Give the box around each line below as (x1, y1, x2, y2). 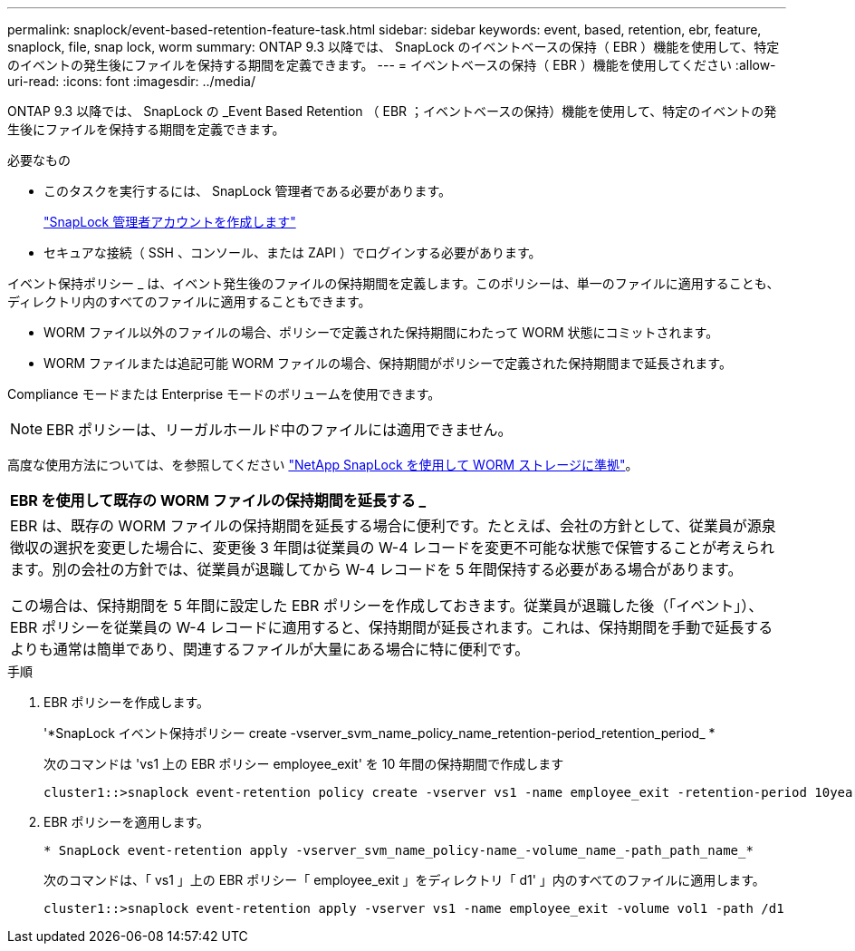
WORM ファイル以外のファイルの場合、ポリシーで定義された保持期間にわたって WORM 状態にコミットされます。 (43, 325, 719, 340)
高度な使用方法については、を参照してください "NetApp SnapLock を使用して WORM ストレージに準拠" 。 (7, 457, 639, 472)
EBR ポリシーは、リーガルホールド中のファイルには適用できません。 (46, 421, 513, 439)
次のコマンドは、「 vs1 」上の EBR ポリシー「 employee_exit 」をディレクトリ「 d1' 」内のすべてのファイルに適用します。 (43, 872, 765, 888)
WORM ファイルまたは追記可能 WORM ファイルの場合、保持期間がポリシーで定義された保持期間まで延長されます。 (43, 355, 732, 371)
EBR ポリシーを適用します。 (43, 814, 210, 830)
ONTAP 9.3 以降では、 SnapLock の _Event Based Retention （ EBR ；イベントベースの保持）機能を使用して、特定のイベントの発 (7, 103, 777, 119)
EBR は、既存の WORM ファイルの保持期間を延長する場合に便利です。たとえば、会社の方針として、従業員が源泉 (10, 517, 776, 535)
